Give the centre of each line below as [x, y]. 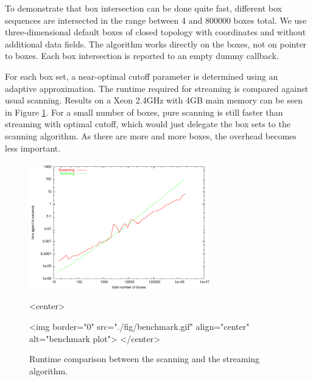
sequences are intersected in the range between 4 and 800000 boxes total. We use [156, 20]
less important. [33, 148]
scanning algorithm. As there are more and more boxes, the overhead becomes [151, 135]
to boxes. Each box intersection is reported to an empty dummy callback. [142, 56]
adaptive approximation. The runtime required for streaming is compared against [156, 88]
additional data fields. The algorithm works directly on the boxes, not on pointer [156, 44]
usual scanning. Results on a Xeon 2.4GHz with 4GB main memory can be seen [154, 100]
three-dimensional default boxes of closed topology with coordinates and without [156, 32]
